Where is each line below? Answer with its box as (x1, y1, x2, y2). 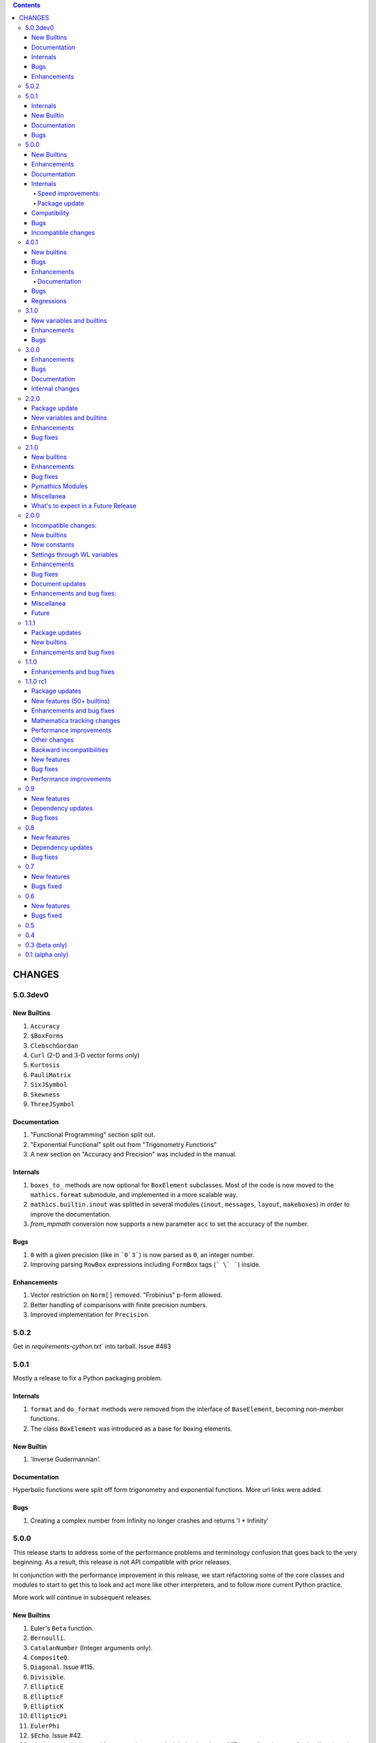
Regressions (31, 296, 67, 305)
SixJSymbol (30, 1081, 68, 1089)
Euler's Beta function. (30, 1624, 94, 1632)
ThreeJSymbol (30, 1100, 75, 1108)
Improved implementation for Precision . (30, 1311, 150, 1319)
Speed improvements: (37, 189, 101, 198)
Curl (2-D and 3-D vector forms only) (30, 1051, 140, 1060)
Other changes (31, 736, 75, 744)
